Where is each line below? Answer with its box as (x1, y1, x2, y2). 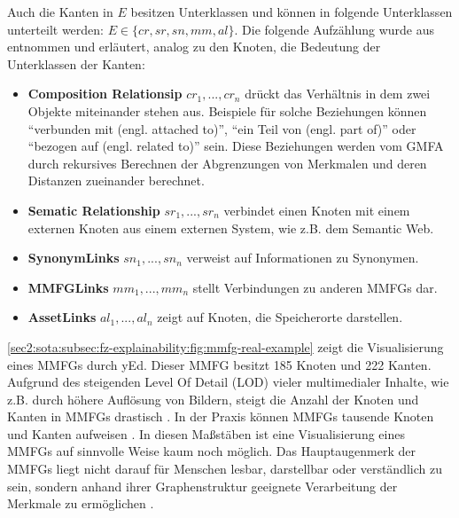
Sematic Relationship (27, 200, 160, 219)
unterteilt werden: (7, 20, 104, 38)
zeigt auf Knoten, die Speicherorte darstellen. (157, 308, 403, 326)
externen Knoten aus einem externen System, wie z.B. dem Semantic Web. (27, 218, 434, 237)
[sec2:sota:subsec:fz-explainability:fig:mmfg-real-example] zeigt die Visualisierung (7, 337, 444, 356)
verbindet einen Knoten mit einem (223, 200, 410, 219)
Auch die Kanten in (7, 3, 113, 20)
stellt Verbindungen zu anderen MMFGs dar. (192, 278, 438, 296)
